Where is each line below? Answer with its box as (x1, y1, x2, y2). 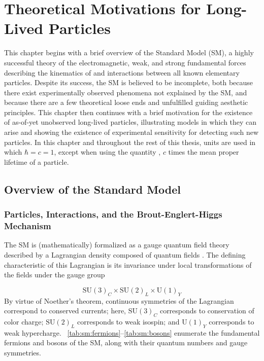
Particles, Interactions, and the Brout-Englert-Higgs (4, 208, 222, 221)
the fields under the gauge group (4, 269, 105, 280)
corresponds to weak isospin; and (77, 316, 180, 327)
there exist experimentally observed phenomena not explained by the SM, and (4, 87, 247, 97)
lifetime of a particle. (4, 156, 69, 167)
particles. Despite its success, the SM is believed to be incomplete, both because (4, 77, 253, 88)
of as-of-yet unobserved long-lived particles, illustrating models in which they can (4, 117, 257, 127)
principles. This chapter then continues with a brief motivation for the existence (4, 106, 253, 117)
